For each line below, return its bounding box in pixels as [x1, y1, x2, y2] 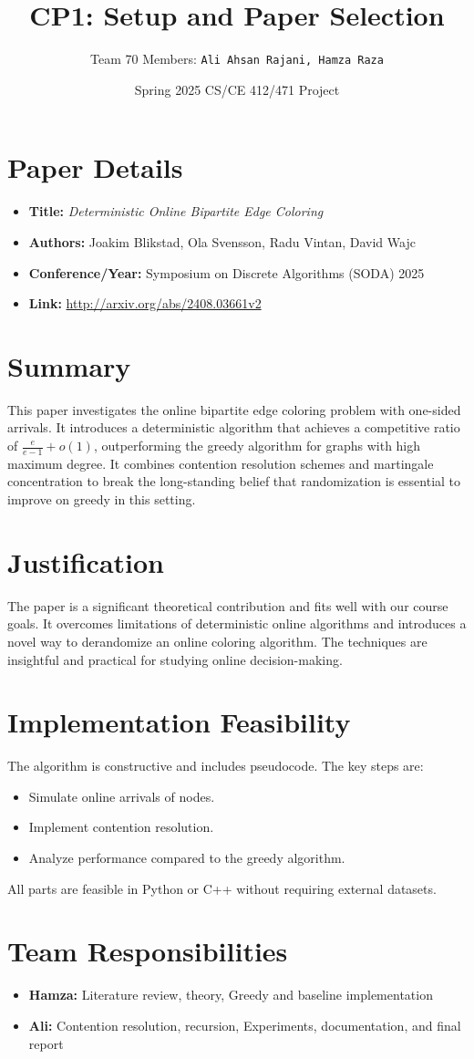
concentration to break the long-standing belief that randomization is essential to [7, 472, 461, 491]
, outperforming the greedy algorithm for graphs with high [93, 436, 421, 454]
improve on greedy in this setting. [7, 490, 196, 509]
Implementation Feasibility [7, 703, 351, 741]
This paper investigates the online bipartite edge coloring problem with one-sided [7, 400, 461, 419]
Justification [7, 543, 164, 580]
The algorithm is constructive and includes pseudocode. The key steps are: [7, 756, 424, 775]
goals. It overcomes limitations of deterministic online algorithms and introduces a [7, 614, 467, 633]
